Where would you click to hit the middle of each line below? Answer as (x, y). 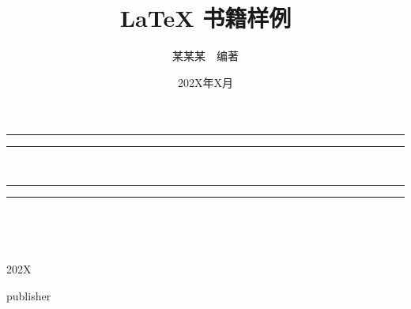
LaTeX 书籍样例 (205, 18)
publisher (29, 295)
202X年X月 (205, 82)
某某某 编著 (205, 56)
